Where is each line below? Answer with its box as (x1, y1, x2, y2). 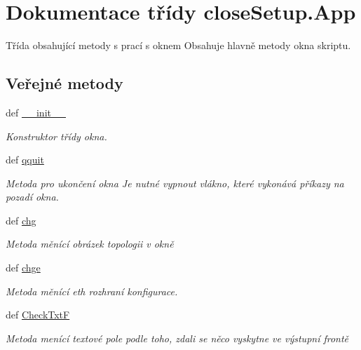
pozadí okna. (6, 189, 59, 204)
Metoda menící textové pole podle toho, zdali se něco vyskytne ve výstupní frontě (6, 330, 349, 345)
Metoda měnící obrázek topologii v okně (6, 236, 174, 251)
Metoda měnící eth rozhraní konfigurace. (6, 283, 178, 298)
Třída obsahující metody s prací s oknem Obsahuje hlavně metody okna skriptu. (6, 38, 351, 53)
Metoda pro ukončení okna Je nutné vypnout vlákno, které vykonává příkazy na (6, 175, 344, 190)
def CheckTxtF (6, 307, 70, 322)
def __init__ (6, 105, 66, 119)
